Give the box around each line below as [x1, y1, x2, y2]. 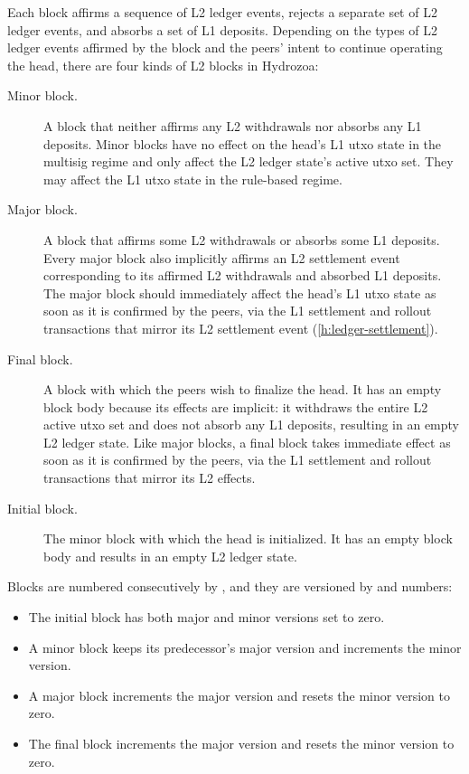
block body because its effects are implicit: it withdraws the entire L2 [43, 397, 428, 416]
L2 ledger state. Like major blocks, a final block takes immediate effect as [43, 432, 451, 451]
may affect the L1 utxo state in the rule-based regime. [43, 169, 342, 188]
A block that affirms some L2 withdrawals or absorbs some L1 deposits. [43, 230, 440, 249]
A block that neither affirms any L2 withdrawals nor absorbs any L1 [43, 116, 422, 135]
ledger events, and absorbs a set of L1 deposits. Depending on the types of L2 [7, 20, 438, 39]
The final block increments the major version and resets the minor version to [28, 734, 455, 752]
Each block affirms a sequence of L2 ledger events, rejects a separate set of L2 [7, 3, 437, 21]
